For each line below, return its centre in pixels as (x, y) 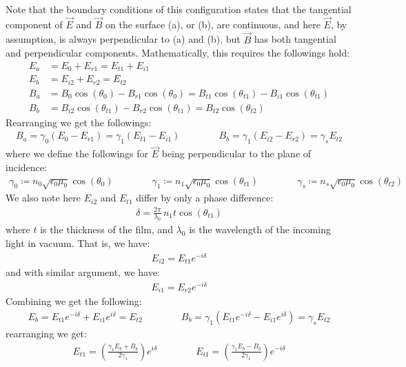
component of (34, 24)
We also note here (43, 198)
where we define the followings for (77, 153)
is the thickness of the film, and (106, 229)
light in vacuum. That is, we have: (78, 242)
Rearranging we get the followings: (79, 122)
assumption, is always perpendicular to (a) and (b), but (123, 39)
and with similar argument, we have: (83, 272)
